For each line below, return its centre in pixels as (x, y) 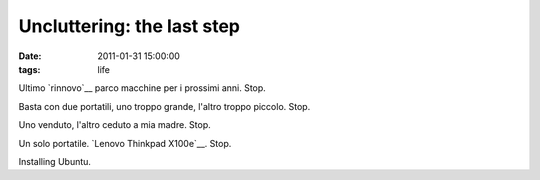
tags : (29, 69)
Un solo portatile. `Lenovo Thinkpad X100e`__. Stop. (125, 143)
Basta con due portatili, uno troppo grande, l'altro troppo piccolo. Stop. (164, 106)
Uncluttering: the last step (129, 26)
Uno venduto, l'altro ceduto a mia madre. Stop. (115, 125)
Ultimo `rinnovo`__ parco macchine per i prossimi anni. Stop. (142, 88)
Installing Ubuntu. (55, 161)
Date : (30, 56)
